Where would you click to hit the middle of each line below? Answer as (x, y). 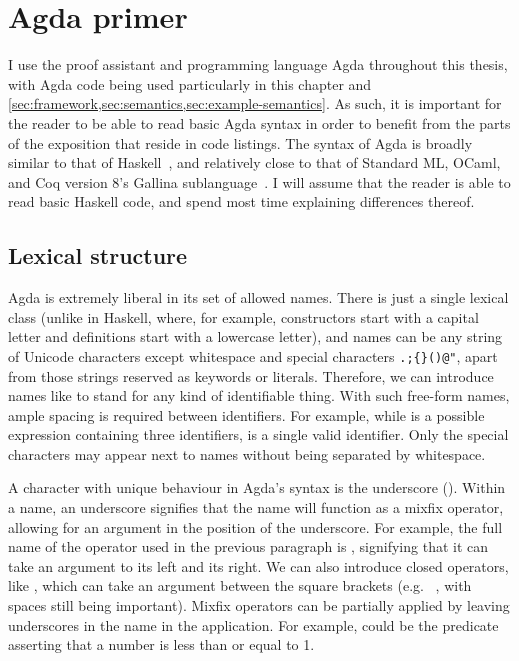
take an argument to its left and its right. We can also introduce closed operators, (258, 565)
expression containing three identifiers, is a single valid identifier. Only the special (258, 434)
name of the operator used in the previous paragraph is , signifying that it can (248, 546)
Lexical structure (98, 255)
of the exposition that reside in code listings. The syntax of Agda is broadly (240, 142)
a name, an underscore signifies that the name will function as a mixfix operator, (256, 507)
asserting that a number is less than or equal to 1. (161, 644)
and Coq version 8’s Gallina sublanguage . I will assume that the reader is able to (259, 181)
